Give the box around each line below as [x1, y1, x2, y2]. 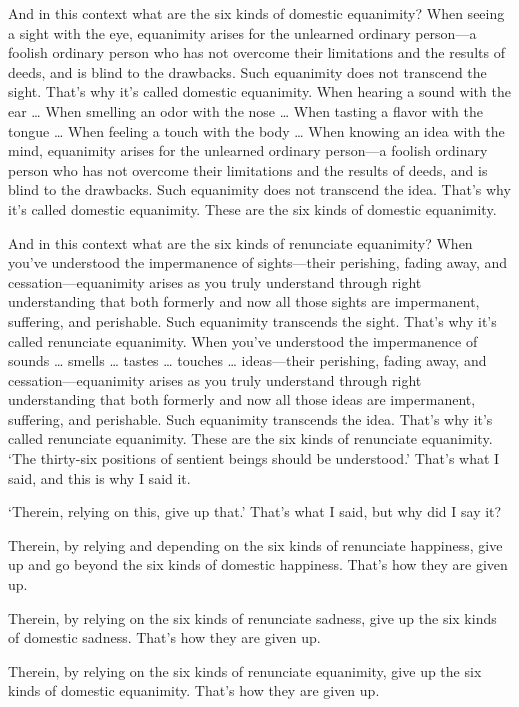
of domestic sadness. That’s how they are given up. [8, 627, 321, 648]
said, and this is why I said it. [8, 467, 191, 488]
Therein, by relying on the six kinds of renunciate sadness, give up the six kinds [8, 607, 497, 628]
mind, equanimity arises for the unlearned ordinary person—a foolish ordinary [8, 140, 488, 161]
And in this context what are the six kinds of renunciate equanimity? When [8, 232, 473, 253]
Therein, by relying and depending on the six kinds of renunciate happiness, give [8, 534, 503, 555]
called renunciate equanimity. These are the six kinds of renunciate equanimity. [8, 428, 493, 449]
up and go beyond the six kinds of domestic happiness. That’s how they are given [8, 554, 508, 575]
